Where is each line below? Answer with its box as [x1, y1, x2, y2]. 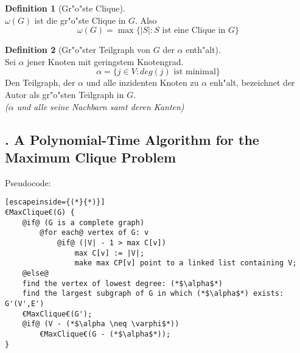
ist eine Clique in [162, 26, 226, 35]
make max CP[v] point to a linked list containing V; [74, 259, 297, 268]
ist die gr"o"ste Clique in [34, 13, 126, 26]
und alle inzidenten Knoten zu [86, 76, 199, 89]
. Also [135, 13, 157, 26]
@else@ [22, 268, 49, 278]
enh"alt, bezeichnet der [209, 76, 295, 89]
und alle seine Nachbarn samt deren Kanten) [16, 100, 184, 113]
